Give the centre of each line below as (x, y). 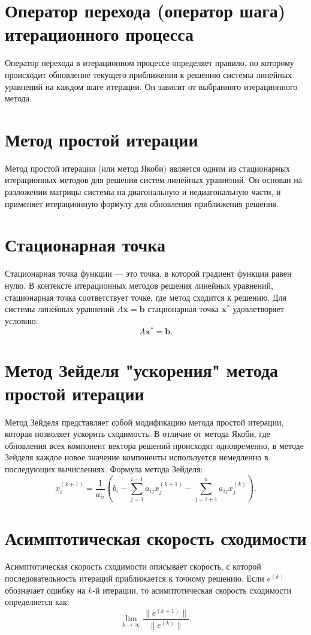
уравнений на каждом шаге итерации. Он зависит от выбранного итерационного (151, 86)
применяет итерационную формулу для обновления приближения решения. (142, 203)
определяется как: (37, 602)
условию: (22, 320)
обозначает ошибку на (45, 590)
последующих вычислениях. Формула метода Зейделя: (104, 469)
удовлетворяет (258, 309)
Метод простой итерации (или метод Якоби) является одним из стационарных (148, 168)
